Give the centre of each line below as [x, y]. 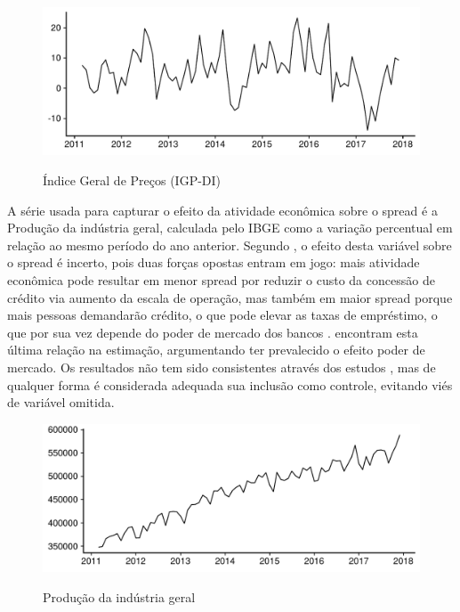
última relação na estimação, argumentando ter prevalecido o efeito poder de [216, 350]
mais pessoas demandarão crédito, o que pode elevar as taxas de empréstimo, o [222, 315]
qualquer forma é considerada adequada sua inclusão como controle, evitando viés [230, 384]
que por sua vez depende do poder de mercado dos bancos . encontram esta [213, 332]
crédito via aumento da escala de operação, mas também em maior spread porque [230, 297]
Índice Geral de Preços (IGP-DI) [132, 180]
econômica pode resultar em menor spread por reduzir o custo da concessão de [221, 280]
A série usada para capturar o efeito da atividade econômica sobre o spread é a [222, 210]
